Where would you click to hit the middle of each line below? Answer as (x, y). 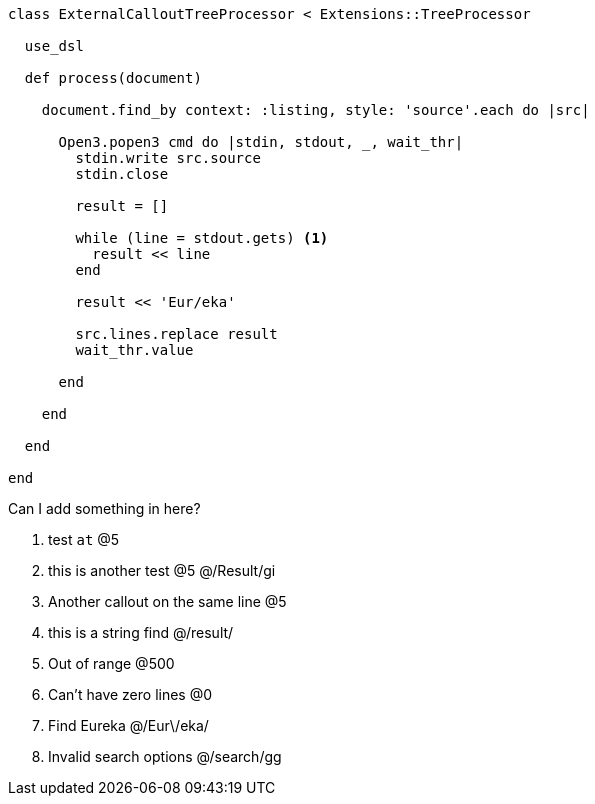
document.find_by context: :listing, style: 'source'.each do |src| (315, 110)
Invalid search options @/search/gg (165, 756)
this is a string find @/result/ (141, 632)
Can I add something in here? (104, 508)
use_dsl (54, 46)
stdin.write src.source (168, 158)
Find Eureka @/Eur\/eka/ (128, 725)
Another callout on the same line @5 (167, 601)
